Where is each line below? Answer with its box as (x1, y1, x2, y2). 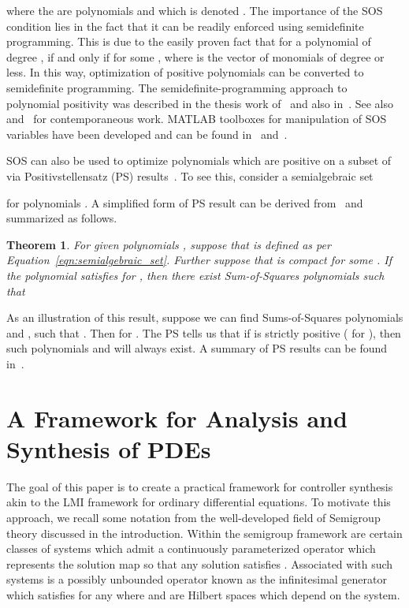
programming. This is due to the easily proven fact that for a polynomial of (6, 33, 371, 50)
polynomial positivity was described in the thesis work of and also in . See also (6, 95, 394, 111)
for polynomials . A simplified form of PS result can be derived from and (6, 194, 363, 211)
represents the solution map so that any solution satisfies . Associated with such (6, 555, 393, 572)
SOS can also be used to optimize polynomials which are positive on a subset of (6, 152, 392, 169)
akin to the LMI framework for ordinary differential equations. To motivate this (6, 494, 391, 510)
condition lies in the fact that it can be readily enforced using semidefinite (6, 17, 364, 34)
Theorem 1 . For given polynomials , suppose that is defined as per (6, 236, 331, 252)
